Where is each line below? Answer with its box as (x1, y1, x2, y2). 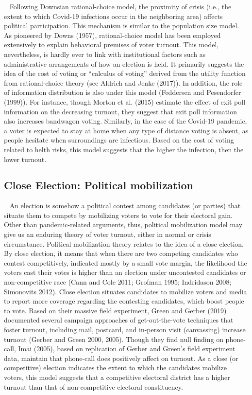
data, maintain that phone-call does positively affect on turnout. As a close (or (4, 353, 238, 363)
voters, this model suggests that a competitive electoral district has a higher (4, 372, 230, 382)
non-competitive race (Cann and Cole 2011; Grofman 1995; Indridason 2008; (4, 277, 232, 287)
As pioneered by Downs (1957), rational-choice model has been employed (4, 30, 221, 40)
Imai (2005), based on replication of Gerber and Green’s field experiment (18, 343, 235, 354)
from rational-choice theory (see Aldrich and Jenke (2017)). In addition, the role (4, 77, 243, 88)
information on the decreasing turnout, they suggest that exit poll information (4, 106, 237, 116)
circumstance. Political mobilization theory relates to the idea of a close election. (4, 238, 244, 249)
